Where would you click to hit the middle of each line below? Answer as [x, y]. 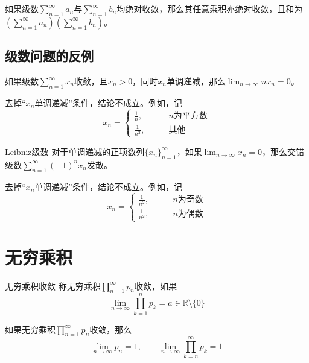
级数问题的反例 [49, 56]
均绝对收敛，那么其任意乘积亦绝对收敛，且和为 [210, 8]
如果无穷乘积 [30, 329]
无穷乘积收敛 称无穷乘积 [53, 286]
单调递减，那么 [196, 81]
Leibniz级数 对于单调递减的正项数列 [75, 151]
